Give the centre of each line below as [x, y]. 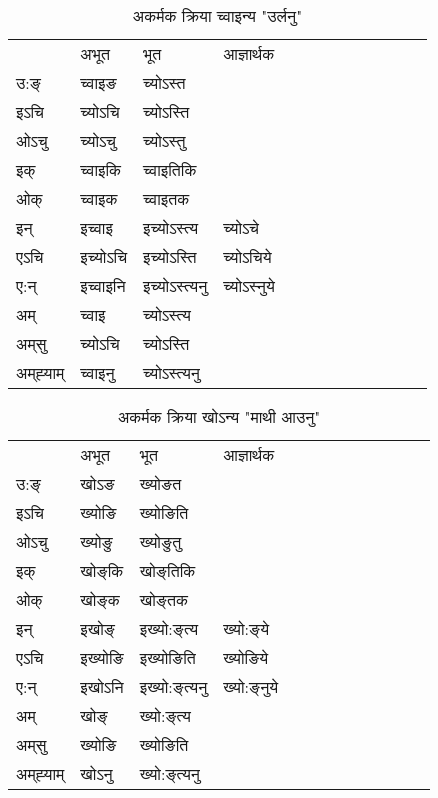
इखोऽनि [102, 686]
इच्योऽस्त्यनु [175, 285]
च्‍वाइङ [98, 82]
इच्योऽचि [104, 256]
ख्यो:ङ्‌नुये [251, 686]
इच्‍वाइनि [103, 285]
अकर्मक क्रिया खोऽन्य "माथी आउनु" [219, 416]
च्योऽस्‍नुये [249, 285]
